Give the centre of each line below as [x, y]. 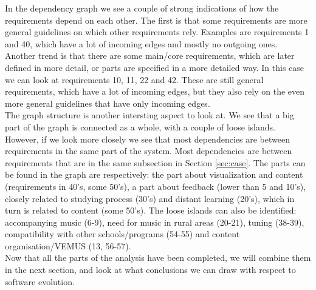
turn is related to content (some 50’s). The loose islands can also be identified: [151, 210]
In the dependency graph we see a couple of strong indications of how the [142, 8]
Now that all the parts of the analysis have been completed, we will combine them [158, 258]
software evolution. [40, 281]
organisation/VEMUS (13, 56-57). [68, 245]
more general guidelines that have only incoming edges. [108, 103]
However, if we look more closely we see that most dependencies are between [147, 139]
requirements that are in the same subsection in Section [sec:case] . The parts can [155, 162]
